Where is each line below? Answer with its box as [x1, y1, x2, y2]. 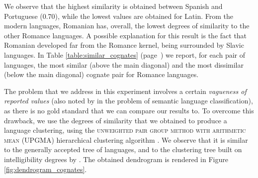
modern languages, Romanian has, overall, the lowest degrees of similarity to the [4, 20, 250, 31]
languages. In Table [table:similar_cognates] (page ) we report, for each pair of [4, 49, 246, 60]
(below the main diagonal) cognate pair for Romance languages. [4, 69, 199, 80]
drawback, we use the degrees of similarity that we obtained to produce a [4, 115, 227, 125]
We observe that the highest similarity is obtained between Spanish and [4, 1, 223, 11]
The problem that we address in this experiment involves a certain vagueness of [4, 86, 247, 96]
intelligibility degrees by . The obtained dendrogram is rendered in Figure [4, 154, 228, 164]
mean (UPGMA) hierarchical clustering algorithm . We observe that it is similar [4, 134, 248, 145]
